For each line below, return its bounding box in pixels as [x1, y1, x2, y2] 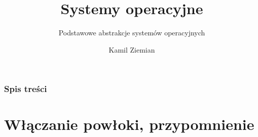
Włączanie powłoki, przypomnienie [4, 114, 254, 134]
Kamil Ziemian [108, 44, 155, 55]
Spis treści [4, 82, 47, 95]
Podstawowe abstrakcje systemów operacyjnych [58, 27, 205, 38]
